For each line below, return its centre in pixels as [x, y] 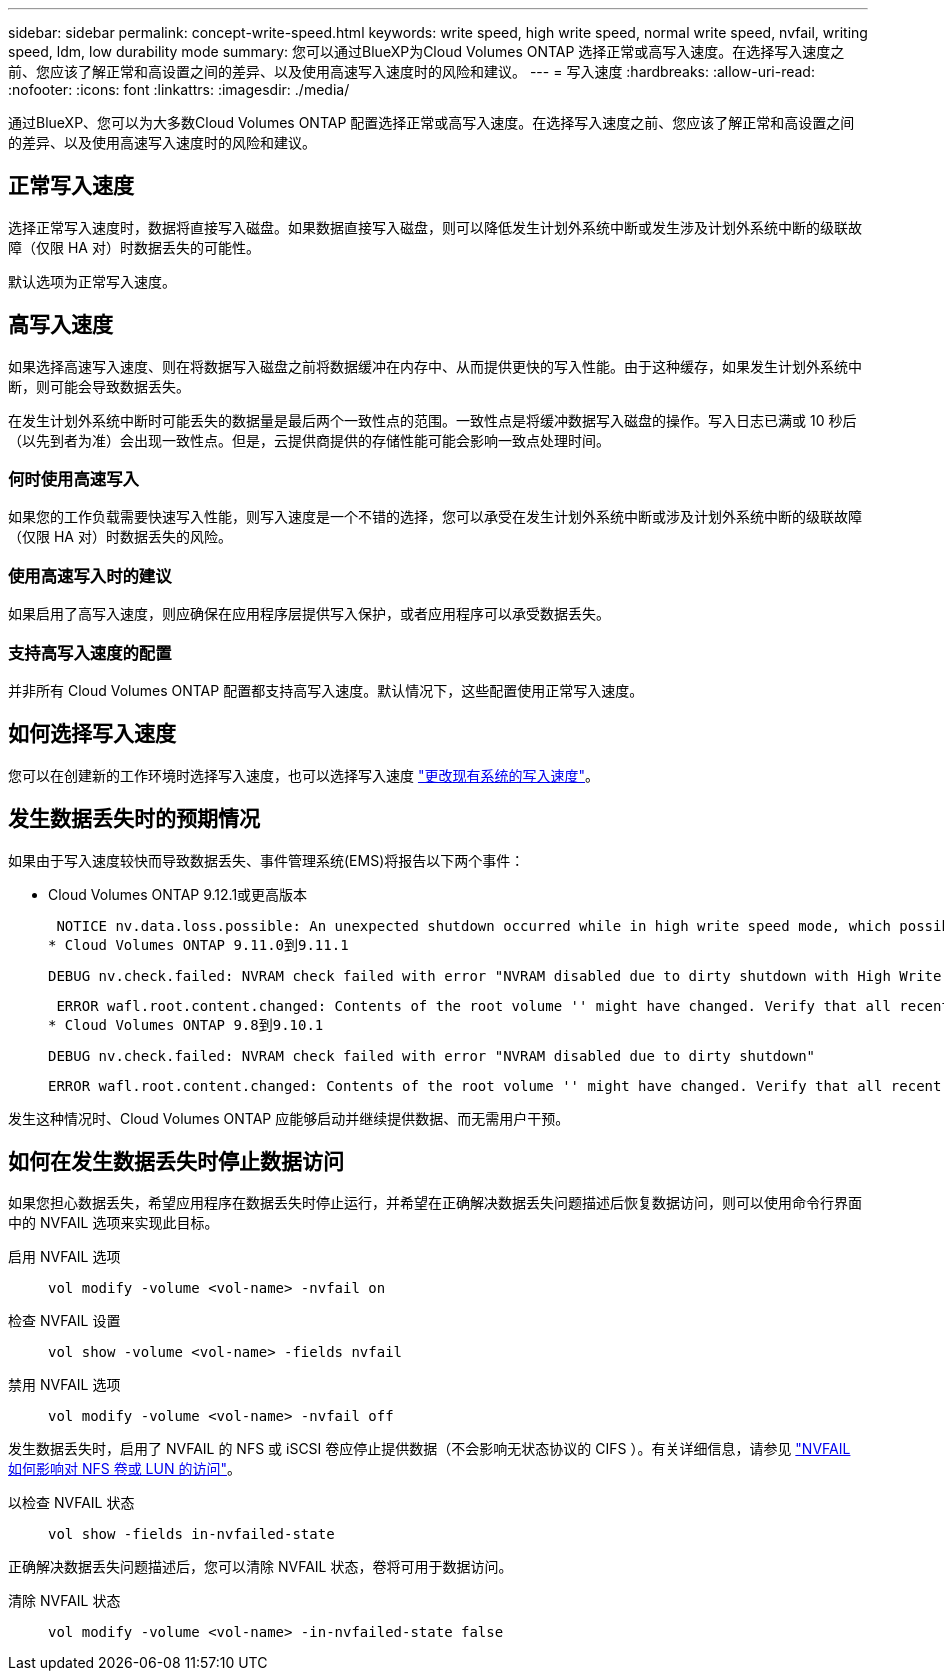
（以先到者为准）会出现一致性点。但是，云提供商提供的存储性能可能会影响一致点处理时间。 [309, 440]
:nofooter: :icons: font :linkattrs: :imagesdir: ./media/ [179, 89]
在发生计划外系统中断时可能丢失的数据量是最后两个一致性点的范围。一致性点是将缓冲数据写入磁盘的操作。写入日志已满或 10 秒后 [432, 420]
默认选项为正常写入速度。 [92, 281]
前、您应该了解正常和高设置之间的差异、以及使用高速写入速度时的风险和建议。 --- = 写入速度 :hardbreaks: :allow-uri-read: [411, 71]
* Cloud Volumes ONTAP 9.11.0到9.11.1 [198, 944]
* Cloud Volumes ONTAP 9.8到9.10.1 [186, 1024]
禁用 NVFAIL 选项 [64, 1385]
